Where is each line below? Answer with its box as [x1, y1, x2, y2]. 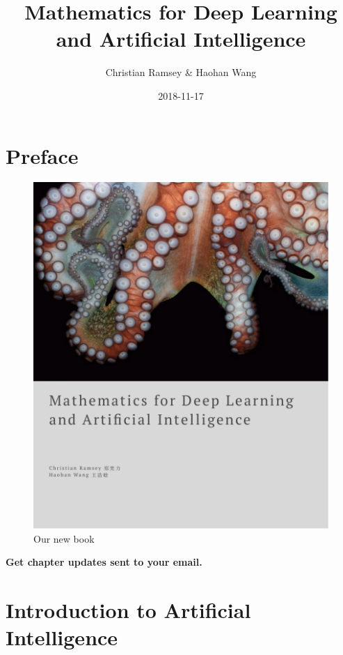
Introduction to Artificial [6, 596, 251, 624]
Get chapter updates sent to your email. [6, 555, 202, 569]
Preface [6, 141, 79, 170]
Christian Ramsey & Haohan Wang [105, 65, 257, 80]
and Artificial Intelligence [56, 24, 306, 53]
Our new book [33, 531, 95, 545]
